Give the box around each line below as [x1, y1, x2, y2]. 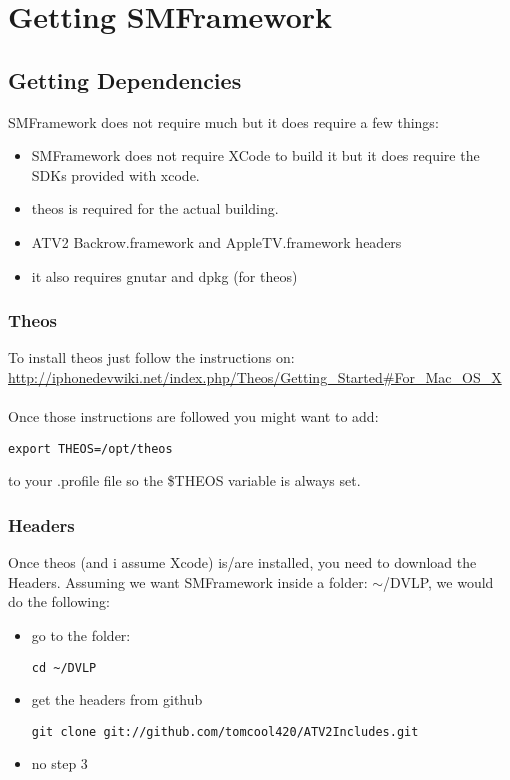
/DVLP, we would [383, 571, 494, 592]
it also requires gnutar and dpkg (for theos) [31, 265, 298, 286]
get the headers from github [31, 689, 203, 710]
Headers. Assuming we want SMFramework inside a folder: [8, 571, 368, 592]
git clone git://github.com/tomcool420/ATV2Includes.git [31, 724, 419, 739]
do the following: [8, 591, 110, 612]
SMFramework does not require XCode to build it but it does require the [31, 145, 480, 166]
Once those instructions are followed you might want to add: [8, 406, 379, 427]
